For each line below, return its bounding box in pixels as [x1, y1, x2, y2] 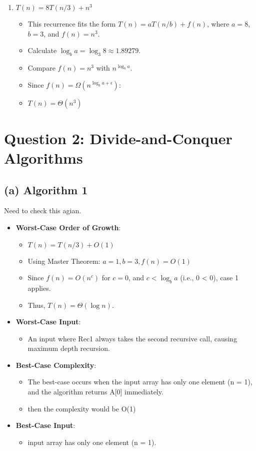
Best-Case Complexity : [15, 359, 96, 370]
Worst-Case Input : [15, 316, 81, 327]
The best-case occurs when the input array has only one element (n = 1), [27, 376, 252, 387]
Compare [27, 62, 55, 73]
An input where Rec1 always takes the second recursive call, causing [27, 333, 237, 343]
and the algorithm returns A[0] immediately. [27, 386, 163, 397]
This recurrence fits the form [27, 19, 116, 29]
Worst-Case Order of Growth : [15, 222, 121, 232]
